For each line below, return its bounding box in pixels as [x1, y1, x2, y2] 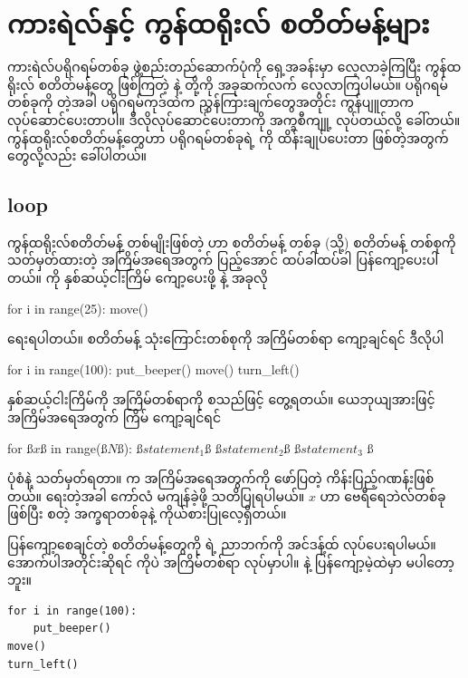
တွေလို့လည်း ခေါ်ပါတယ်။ [7, 146, 147, 165]
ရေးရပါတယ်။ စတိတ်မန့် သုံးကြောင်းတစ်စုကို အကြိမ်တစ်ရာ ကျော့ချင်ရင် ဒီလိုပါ [7, 329, 444, 348]
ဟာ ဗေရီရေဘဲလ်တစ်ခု [320, 486, 446, 505]
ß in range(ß [40, 438, 108, 457]
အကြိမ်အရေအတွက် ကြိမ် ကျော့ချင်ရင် [7, 408, 222, 427]
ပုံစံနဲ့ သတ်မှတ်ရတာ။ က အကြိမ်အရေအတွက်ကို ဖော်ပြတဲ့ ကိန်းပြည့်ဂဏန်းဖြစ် [7, 469, 435, 488]
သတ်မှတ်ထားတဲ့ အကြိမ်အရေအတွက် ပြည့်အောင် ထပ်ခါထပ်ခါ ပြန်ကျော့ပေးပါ [7, 250, 439, 269]
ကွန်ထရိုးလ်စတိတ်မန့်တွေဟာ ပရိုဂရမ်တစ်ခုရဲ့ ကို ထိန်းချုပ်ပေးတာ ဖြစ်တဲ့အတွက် [7, 128, 449, 147]
